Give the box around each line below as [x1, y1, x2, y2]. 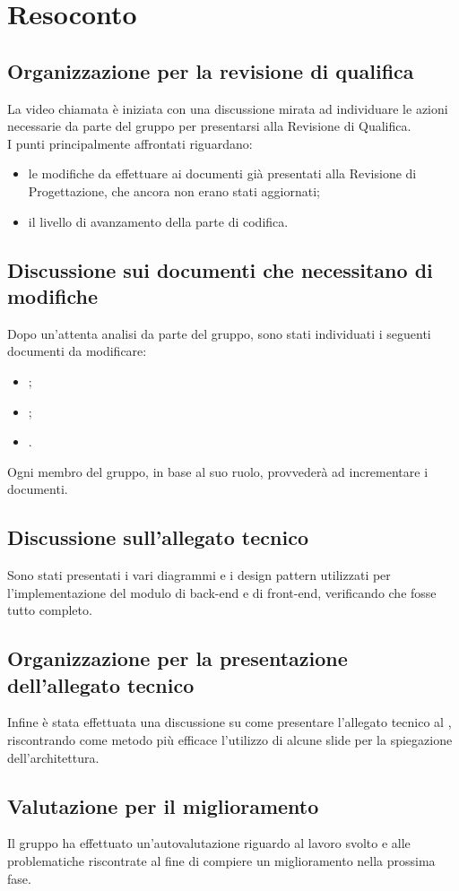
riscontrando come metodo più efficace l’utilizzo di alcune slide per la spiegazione [7, 731, 453, 749]
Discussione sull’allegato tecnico [7, 523, 308, 551]
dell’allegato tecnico [7, 670, 195, 698]
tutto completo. [7, 601, 92, 619]
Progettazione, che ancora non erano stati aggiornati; [28, 181, 320, 200]
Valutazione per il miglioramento [7, 792, 319, 819]
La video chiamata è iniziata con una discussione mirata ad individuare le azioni [7, 99, 448, 117]
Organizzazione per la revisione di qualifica [7, 56, 414, 84]
